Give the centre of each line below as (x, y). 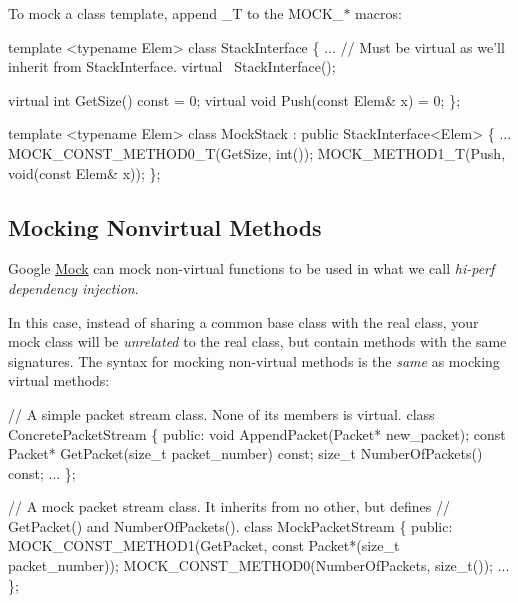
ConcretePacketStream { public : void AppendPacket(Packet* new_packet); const (257, 433)
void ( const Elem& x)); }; (84, 172)
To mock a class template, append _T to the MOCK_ (176, 13)
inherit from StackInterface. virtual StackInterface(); (172, 66)
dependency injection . (73, 287)
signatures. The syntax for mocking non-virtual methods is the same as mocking (254, 360)
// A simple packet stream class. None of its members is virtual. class (221, 413)
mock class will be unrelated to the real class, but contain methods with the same (257, 341)
